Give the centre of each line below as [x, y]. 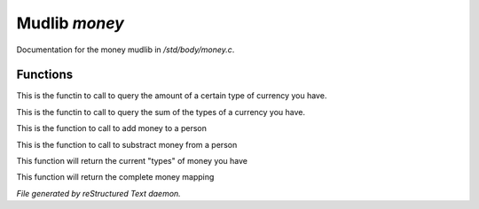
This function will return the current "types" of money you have [132, 161]
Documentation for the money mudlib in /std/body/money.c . [126, 50]
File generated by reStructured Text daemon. [98, 193]
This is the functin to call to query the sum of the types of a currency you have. [161, 112]
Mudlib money [70, 23]
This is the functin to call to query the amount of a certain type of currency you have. [172, 96]
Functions [45, 75]
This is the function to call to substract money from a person [127, 144]
